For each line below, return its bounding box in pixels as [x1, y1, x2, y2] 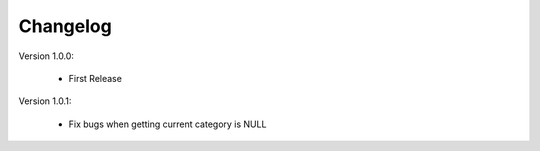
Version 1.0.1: [18, 95, 72, 107]
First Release [68, 72, 122, 84]
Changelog [18, 15, 112, 37]
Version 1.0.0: [18, 50, 75, 62]
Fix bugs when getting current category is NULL [68, 118, 267, 130]
